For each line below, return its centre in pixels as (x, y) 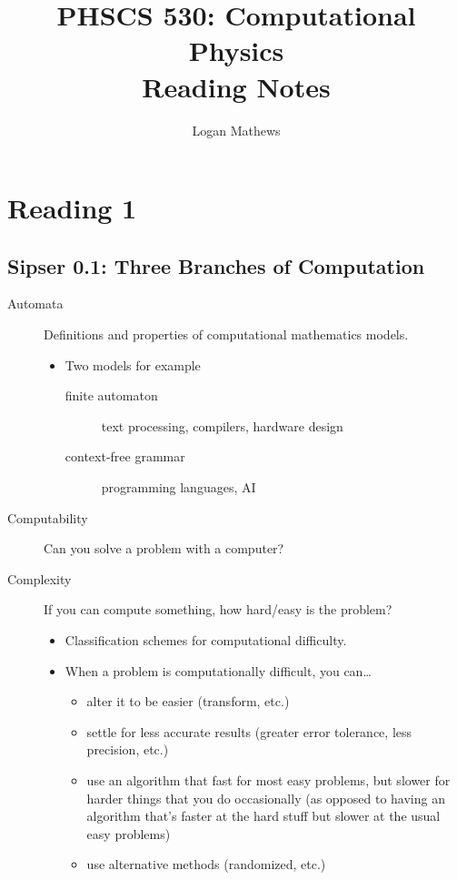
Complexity (40, 578)
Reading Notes (236, 86)
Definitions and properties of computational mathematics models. (226, 334)
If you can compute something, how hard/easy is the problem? (218, 609)
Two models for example (133, 364)
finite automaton (111, 395)
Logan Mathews (236, 130)
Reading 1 (72, 208)
